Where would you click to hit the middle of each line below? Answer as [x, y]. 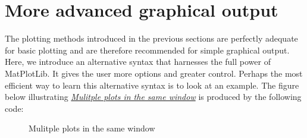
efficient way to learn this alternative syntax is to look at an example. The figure [152, 85]
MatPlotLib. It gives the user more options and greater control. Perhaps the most [154, 73]
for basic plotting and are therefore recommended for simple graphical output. [147, 50]
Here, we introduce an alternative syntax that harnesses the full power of [138, 62]
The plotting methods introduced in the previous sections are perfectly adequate [151, 38]
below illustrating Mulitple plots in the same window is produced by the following [153, 97]
